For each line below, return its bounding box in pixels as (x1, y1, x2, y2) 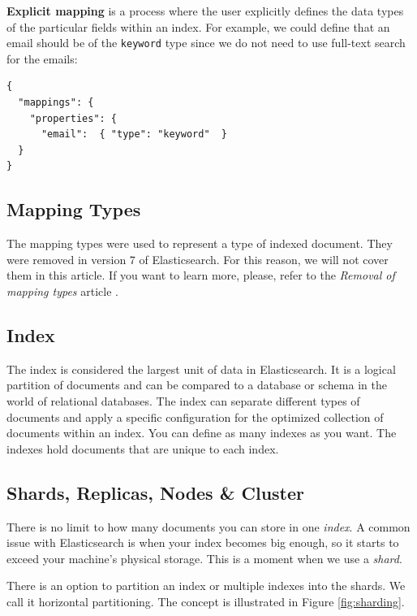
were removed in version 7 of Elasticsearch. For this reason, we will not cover (6, 250, 389, 267)
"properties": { (29, 112, 118, 124)
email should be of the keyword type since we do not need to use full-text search (6, 34, 406, 51)
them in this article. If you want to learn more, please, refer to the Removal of (6, 267, 395, 284)
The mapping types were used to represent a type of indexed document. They (6, 235, 393, 252)
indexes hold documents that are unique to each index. (6, 440, 279, 457)
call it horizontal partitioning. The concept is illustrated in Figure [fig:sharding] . (6, 592, 405, 609)
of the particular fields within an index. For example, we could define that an (6, 18, 390, 35)
